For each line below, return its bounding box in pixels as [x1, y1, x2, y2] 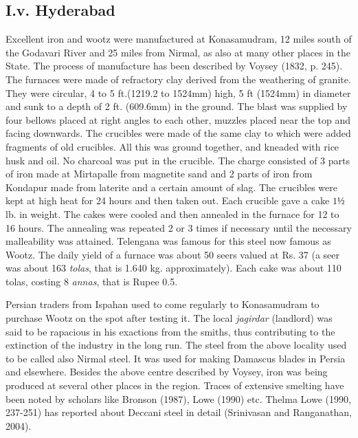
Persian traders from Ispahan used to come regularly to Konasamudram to [5, 297, 320, 311]
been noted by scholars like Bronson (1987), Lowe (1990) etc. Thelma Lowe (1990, [5, 391, 351, 406]
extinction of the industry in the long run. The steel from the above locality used [5, 338, 347, 352]
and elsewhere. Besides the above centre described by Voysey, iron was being [5, 364, 328, 379]
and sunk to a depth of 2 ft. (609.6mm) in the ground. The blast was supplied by [5, 99, 348, 113]
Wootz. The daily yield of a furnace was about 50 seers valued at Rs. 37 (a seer [5, 247, 339, 261]
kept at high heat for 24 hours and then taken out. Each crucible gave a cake [5, 193, 330, 208]
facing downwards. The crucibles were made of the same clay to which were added [5, 126, 351, 140]
